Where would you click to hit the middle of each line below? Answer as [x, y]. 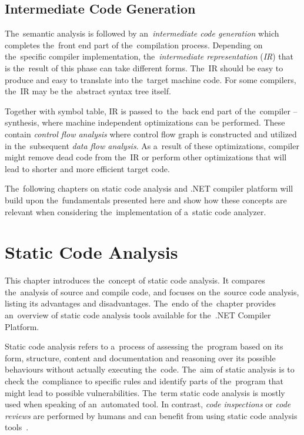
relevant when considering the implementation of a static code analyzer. [136, 211]
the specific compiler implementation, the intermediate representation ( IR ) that [149, 56]
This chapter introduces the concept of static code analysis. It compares [135, 280]
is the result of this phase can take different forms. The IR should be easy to [144, 67]
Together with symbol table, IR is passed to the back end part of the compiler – [151, 111]
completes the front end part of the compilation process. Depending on [134, 45]
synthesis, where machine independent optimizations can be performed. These [145, 122]
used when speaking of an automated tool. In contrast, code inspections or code [148, 404]
